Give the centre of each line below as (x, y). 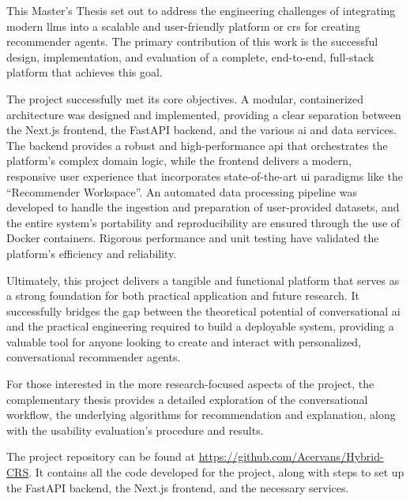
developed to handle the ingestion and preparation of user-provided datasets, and (203, 207)
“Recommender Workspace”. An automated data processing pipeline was (182, 191)
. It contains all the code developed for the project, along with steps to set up (216, 472)
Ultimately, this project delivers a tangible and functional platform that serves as (203, 280)
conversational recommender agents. (94, 357)
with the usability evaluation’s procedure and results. (135, 430)
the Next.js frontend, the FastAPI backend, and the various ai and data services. (202, 130)
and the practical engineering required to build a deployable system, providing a (200, 326)
